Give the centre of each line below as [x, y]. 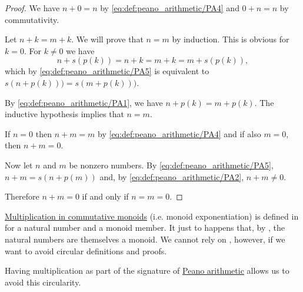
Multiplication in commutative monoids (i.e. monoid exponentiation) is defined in [152, 216]
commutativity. [32, 19]
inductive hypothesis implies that [64, 114]
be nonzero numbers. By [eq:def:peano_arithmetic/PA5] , [171, 165]
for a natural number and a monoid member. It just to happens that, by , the [145, 228]
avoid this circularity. [43, 282]
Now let [19, 165]
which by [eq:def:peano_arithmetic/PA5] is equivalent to [107, 71]
